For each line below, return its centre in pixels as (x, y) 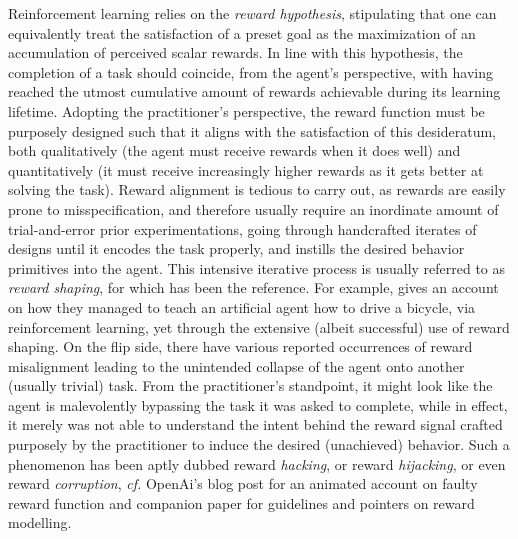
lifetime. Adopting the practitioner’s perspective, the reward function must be (246, 110)
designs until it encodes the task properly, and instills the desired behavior (236, 248)
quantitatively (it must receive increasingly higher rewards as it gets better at (246, 169)
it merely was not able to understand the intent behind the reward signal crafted (255, 424)
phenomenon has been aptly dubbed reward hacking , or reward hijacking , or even (257, 463)
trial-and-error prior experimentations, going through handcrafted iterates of (242, 228)
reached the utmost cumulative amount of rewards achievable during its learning (254, 91)
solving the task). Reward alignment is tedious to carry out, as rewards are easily (257, 189)
